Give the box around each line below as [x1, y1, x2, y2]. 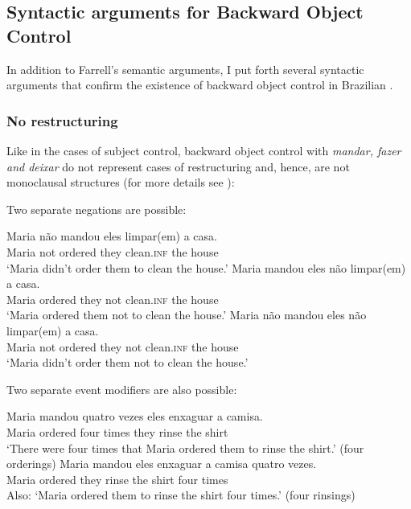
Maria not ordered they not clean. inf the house [6, 338, 239, 355]
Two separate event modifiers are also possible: [6, 380, 237, 397]
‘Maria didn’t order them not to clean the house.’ [6, 354, 249, 371]
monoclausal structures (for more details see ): [6, 174, 235, 191]
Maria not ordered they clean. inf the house [6, 243, 219, 260]
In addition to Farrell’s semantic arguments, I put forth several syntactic [6, 60, 364, 77]
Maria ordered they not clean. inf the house [6, 290, 219, 307]
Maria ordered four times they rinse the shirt [6, 423, 228, 440]
